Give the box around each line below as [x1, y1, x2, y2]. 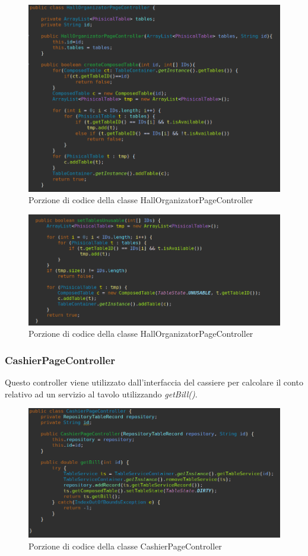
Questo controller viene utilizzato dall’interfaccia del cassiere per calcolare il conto [5, 376, 303, 388]
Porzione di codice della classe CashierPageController [28, 540, 222, 552]
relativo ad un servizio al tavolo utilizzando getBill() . [5, 387, 198, 400]
